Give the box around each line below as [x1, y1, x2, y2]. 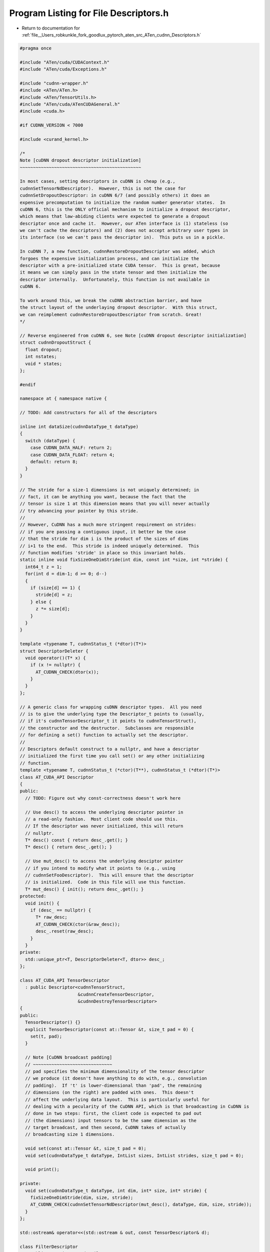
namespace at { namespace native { [19, 396, 107, 402]
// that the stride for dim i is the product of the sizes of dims [19, 536, 189, 542]
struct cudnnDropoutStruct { [19, 340, 91, 346]
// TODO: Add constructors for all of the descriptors [19, 410, 157, 416]
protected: [19, 893, 46, 899]
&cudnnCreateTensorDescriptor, [77, 992, 154, 997]
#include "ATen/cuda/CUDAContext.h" [19, 59, 110, 65]
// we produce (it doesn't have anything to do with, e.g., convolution [25, 1076, 207, 1081]
